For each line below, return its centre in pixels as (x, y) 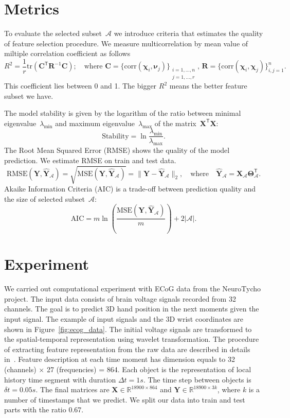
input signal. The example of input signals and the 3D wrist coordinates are (124, 319)
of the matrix (175, 123)
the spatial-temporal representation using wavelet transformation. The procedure (132, 339)
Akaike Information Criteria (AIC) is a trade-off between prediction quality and (130, 188)
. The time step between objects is (197, 379)
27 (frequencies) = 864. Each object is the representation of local (149, 369)
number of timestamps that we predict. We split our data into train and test (125, 399)
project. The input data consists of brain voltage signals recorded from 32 (120, 298)
